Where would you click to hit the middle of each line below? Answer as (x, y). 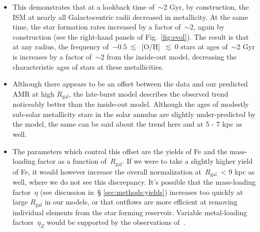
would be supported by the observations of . (116, 222)
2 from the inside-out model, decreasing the (168, 56)
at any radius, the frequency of (61, 47)
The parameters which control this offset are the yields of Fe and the (120, 151)
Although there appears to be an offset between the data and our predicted (130, 84)
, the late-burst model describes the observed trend (149, 93)
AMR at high (33, 93)
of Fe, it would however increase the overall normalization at (107, 171)
